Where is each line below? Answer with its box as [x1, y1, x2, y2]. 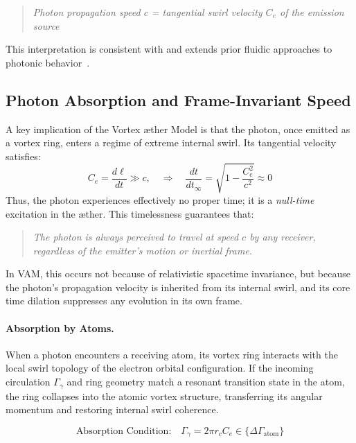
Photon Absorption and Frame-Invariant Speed [6, 89, 351, 110]
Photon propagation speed [33, 5, 141, 19]
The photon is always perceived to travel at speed [33, 229, 239, 244]
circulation [6, 374, 51, 389]
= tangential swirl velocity [151, 5, 262, 19]
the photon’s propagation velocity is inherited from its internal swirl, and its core [6, 279, 350, 294]
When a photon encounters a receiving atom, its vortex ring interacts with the [6, 347, 338, 361]
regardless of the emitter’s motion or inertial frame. [33, 243, 253, 257]
